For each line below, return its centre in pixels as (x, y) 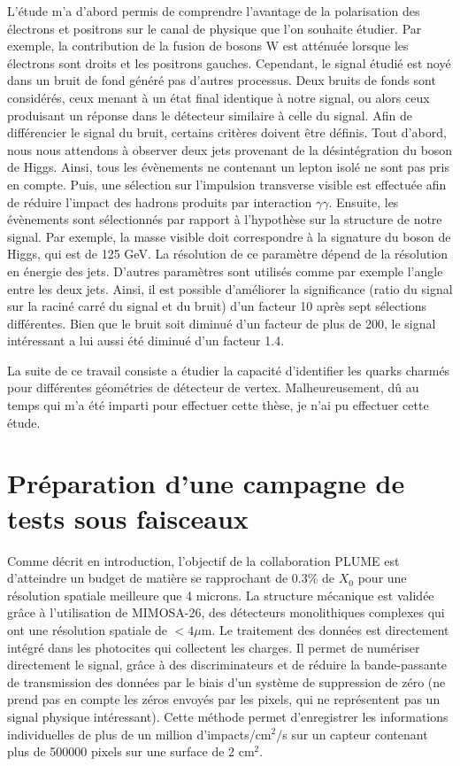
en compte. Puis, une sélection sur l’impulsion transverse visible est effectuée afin (227, 184)
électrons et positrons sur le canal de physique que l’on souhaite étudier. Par (215, 28)
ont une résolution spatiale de (88, 629)
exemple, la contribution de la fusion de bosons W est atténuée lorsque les (208, 46)
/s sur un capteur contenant (352, 734)
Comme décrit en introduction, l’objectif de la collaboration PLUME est (203, 560)
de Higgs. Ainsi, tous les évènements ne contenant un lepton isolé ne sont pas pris (229, 167)
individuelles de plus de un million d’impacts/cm (139, 734)
